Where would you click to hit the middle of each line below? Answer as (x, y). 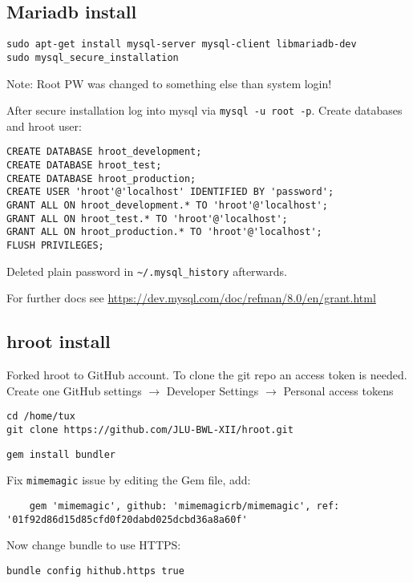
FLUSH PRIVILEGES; (55, 245)
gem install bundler (61, 454)
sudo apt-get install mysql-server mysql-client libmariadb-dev (182, 45)
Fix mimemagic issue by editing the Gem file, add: (129, 480)
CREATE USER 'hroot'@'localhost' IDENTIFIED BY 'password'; (170, 192)
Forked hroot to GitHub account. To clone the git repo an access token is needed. (207, 375)
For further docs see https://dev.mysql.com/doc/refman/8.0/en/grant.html (191, 298)
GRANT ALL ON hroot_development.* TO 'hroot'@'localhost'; (167, 205)
